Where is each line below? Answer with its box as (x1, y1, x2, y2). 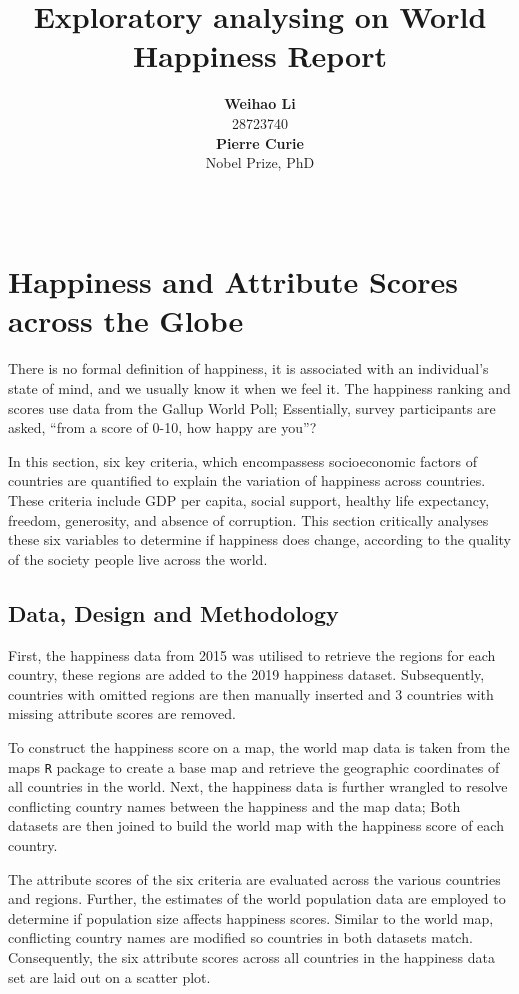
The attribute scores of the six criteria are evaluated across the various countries (8, 868, 501, 889)
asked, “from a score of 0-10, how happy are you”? (8, 417, 317, 438)
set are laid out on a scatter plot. (8, 966, 211, 987)
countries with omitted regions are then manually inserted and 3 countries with (8, 683, 494, 704)
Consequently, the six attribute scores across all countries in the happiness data (8, 946, 495, 967)
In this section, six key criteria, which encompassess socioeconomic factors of (8, 450, 477, 471)
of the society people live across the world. (8, 548, 268, 569)
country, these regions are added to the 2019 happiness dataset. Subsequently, (8, 664, 485, 685)
